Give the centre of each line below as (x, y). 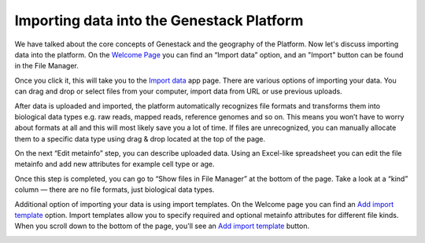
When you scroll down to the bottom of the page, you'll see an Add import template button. (162, 226)
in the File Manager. (46, 66)
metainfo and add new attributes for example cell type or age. (115, 164)
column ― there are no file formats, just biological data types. (115, 190)
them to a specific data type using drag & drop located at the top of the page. (140, 138)
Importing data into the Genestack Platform (159, 20)
